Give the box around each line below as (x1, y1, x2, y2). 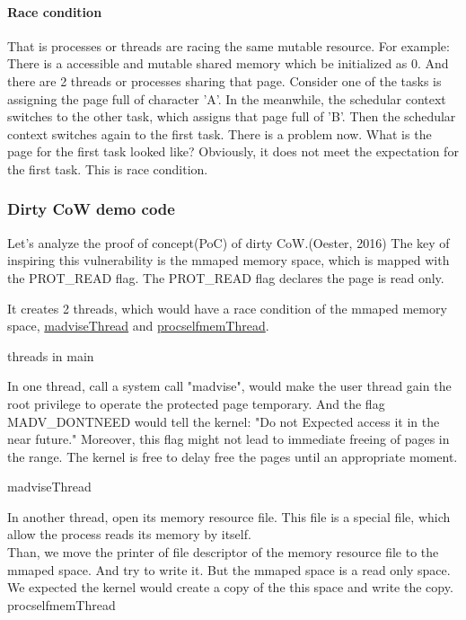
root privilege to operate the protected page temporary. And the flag (7, 394, 385, 412)
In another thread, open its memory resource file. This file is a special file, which (7, 507, 451, 526)
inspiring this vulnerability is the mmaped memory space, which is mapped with (7, 251, 450, 270)
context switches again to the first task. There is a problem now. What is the (7, 124, 432, 143)
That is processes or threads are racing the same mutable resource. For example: (7, 36, 450, 55)
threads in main (7, 346, 94, 365)
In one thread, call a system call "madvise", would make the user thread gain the (7, 376, 452, 395)
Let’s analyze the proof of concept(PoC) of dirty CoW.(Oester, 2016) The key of (7, 233, 450, 252)
